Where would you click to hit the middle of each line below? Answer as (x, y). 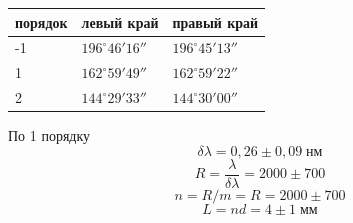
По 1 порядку (49, 135)
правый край (215, 21)
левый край (120, 21)
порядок (41, 21)
